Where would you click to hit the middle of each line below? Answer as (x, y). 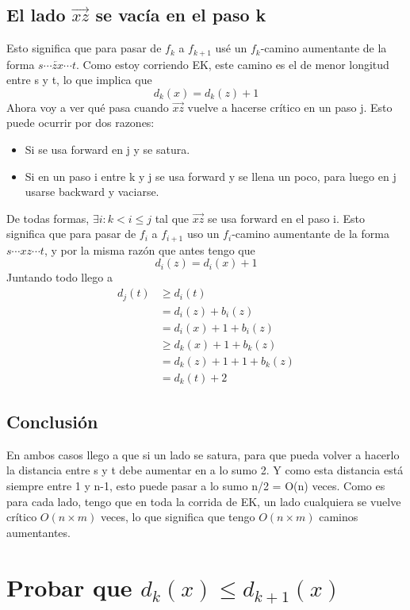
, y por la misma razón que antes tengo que (149, 249)
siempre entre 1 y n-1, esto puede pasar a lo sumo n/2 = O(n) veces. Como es (196, 486)
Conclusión (52, 422)
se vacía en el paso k (181, 15)
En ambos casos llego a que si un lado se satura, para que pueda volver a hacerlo (203, 454)
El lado (36, 15)
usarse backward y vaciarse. (92, 192)
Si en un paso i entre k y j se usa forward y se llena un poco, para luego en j (211, 176)
